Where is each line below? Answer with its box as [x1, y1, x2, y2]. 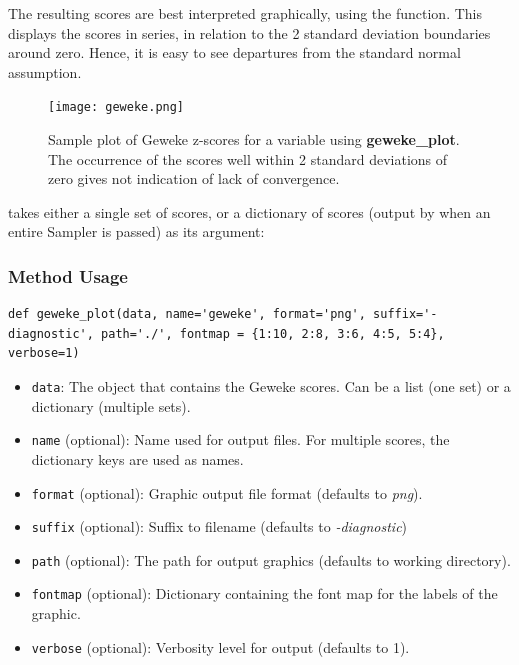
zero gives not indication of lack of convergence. [48, 168, 340, 189]
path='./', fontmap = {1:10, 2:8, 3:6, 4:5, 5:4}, [101, 326, 445, 341]
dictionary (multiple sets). [31, 395, 191, 416]
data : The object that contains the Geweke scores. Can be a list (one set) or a [31, 376, 511, 396]
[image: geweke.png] [48, 100, 185, 115]
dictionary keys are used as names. [31, 448, 244, 469]
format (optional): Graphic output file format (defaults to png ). [31, 482, 423, 503]
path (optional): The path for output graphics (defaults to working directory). [31, 549, 511, 570]
